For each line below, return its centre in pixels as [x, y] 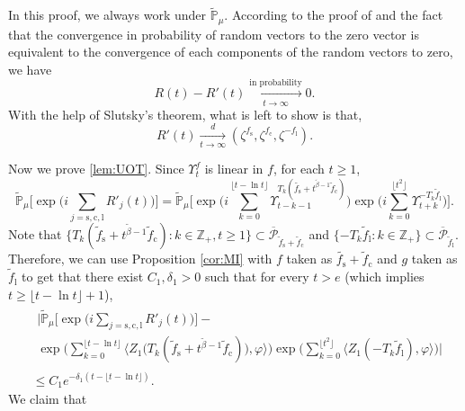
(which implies [385, 277]
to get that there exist [83, 277]
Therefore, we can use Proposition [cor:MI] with [140, 259]
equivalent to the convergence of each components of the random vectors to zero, [231, 52]
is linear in [234, 169]
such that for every [257, 277]
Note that [35, 234]
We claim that [48, 399]
